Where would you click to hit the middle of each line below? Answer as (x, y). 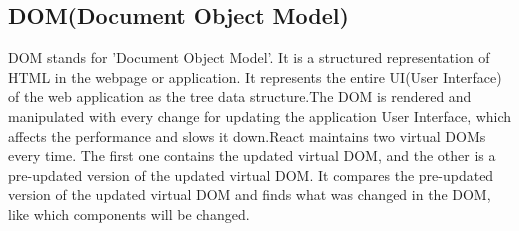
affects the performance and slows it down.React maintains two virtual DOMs (247, 135)
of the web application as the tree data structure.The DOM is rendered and (240, 96)
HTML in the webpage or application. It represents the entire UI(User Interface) (255, 76)
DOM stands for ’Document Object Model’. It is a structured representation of (249, 57)
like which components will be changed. (129, 213)
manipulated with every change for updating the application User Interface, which (260, 115)
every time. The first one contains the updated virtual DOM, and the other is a (252, 155)
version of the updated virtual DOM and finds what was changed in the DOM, (249, 194)
